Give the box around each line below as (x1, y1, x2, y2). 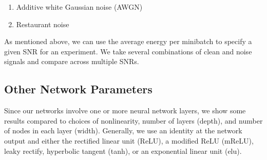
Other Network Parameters (4, 81, 152, 97)
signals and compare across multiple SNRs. (4, 56, 139, 67)
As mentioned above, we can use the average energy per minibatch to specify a (4, 36, 252, 47)
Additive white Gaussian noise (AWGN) (16, 2, 143, 12)
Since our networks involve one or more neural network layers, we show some (4, 105, 246, 116)
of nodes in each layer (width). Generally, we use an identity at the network (4, 125, 242, 136)
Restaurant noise (16, 18, 69, 29)
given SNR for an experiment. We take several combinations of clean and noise (4, 46, 252, 56)
